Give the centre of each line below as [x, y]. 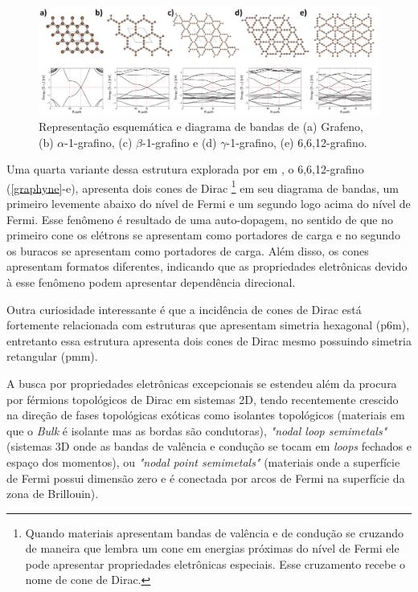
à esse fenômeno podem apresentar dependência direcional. [151, 282]
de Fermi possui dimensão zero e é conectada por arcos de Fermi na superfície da [206, 478]
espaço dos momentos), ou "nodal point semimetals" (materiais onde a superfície [203, 461]
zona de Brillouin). [53, 494]
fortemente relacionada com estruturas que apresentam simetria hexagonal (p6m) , [208, 325]
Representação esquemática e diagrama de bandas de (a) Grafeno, [201, 126]
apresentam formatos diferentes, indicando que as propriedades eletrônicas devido [207, 266]
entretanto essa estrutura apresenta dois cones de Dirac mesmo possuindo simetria [209, 340]
